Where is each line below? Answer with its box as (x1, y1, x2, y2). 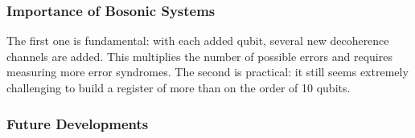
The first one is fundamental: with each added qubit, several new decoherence (6, 32, 389, 49)
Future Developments (6, 113, 149, 133)
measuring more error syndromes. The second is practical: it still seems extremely (6, 63, 409, 80)
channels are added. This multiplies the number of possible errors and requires (6, 47, 392, 64)
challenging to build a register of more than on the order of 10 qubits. (6, 79, 351, 95)
